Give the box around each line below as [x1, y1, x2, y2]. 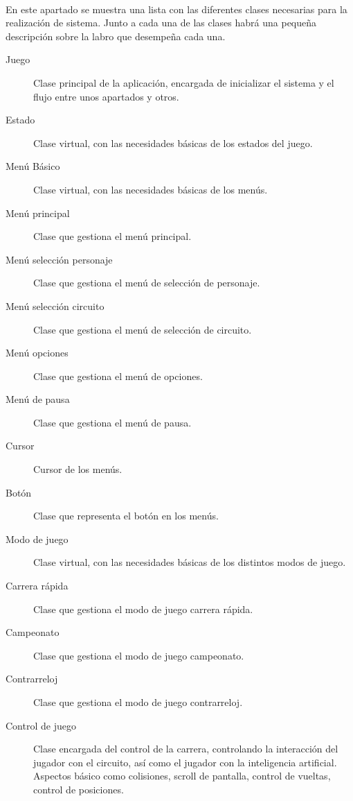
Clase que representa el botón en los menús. [33, 508, 219, 523]
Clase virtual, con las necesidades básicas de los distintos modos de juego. [33, 555, 346, 569]
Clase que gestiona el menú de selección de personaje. [33, 275, 260, 290]
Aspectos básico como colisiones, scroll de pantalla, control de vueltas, [33, 768, 331, 783]
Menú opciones [6, 345, 69, 360]
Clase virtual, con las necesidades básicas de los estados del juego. [33, 135, 313, 150]
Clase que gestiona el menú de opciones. [33, 368, 203, 383]
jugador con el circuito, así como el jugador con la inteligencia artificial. [33, 755, 337, 769]
